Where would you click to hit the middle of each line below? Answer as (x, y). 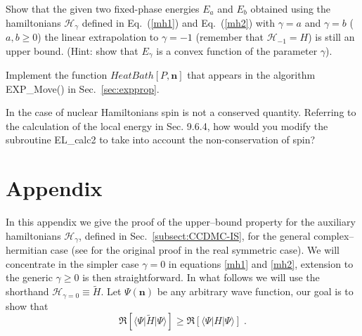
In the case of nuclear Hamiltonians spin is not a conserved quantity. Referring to (181, 112)
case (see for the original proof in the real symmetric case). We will (195, 250)
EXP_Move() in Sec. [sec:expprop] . (83, 88)
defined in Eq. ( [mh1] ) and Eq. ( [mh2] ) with (179, 22)
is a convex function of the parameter (237, 50)
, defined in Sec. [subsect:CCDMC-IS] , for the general (195, 235)
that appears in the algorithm (251, 75)
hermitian (27, 250)
